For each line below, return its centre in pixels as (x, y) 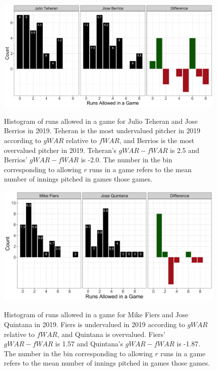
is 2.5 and (185, 150)
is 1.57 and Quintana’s (89, 344)
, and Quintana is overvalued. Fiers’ (111, 334)
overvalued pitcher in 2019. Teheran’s (60, 150)
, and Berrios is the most (157, 140)
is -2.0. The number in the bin (127, 160)
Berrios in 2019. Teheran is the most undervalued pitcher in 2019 (102, 130)
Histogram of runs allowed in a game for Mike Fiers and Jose (96, 315)
